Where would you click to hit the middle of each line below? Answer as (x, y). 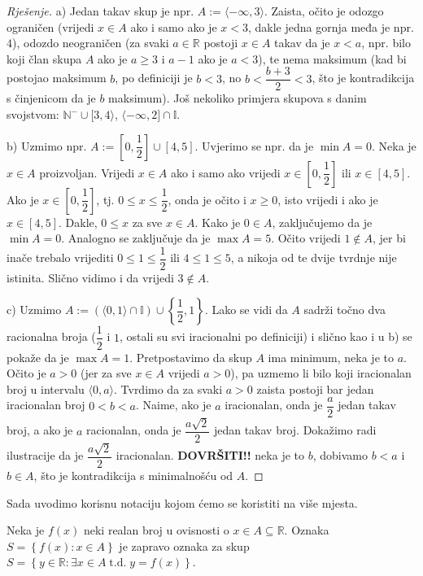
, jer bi (389, 238)
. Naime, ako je (173, 405)
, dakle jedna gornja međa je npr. (331, 26)
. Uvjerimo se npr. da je (254, 145)
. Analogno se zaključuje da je (136, 238)
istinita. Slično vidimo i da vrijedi (90, 277)
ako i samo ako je (174, 26)
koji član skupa (44, 58)
